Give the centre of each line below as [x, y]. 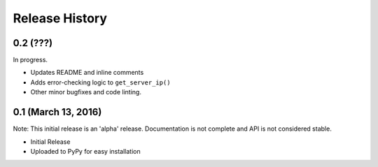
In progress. [30, 60]
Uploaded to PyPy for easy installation [85, 151]
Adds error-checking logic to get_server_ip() [100, 82]
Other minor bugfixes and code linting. [86, 92]
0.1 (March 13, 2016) [57, 112]
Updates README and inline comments [87, 73]
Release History [60, 18]
